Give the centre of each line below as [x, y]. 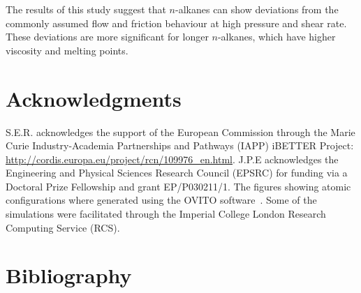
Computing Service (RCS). [63, 227]
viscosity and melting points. [67, 50]
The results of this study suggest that [86, 9]
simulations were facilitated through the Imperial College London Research [166, 214]
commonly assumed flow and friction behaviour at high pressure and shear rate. [176, 23]
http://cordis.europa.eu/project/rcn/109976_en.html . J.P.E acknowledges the [172, 159]
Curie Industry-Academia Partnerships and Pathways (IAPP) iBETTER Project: [180, 145]
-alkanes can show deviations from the [257, 9]
